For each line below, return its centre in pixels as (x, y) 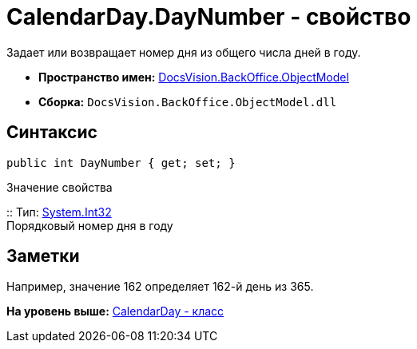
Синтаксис (52, 133)
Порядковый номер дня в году (90, 225)
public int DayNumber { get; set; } (121, 163)
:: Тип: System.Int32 (59, 212)
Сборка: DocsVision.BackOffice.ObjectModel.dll (188, 101)
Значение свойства (60, 187)
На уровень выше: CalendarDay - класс (115, 311)
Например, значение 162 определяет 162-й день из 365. (160, 287)
